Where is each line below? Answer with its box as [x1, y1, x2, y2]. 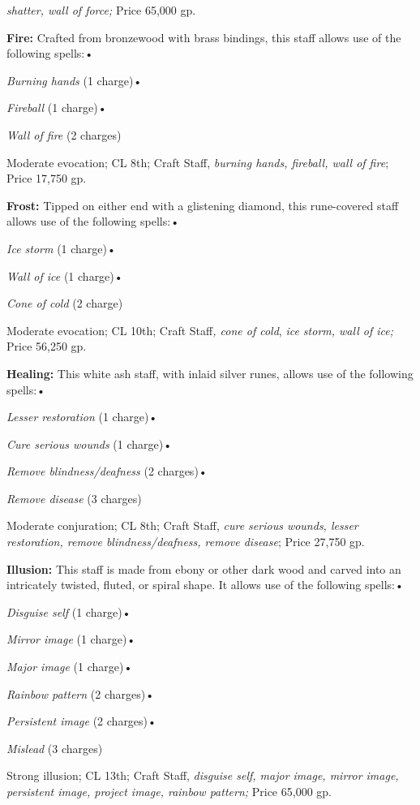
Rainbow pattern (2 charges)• [6, 685, 155, 702]
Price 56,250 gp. [6, 338, 87, 355]
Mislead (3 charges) [6, 739, 103, 756]
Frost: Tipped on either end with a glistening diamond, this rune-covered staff [6, 196, 399, 213]
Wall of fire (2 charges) [6, 126, 122, 143]
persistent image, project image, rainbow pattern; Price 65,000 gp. [6, 783, 332, 799]
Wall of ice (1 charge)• [6, 267, 123, 284]
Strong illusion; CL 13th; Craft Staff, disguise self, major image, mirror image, [6, 767, 399, 784]
